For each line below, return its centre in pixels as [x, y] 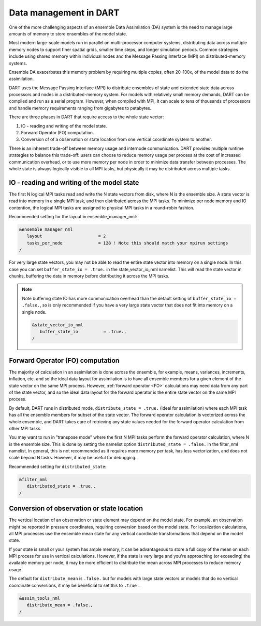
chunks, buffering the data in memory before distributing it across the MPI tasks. [89, 276]
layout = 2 [66, 236]
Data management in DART [64, 13]
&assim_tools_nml [40, 598]
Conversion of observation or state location [76, 508]
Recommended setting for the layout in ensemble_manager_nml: [73, 217]
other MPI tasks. [25, 428]
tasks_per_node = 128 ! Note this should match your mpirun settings [127, 243]
